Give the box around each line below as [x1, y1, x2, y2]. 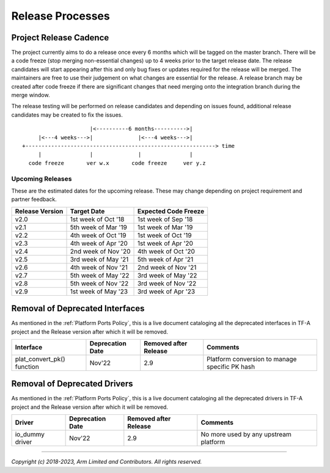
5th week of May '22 [70, 271, 130, 279]
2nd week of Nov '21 [137, 263, 197, 271]
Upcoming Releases [11, 174, 72, 183]
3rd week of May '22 [137, 271, 197, 279]
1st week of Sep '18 [137, 215, 193, 223]
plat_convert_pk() [15, 354, 65, 363]
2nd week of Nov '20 [70, 247, 131, 255]
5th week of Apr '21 [137, 255, 194, 263]
